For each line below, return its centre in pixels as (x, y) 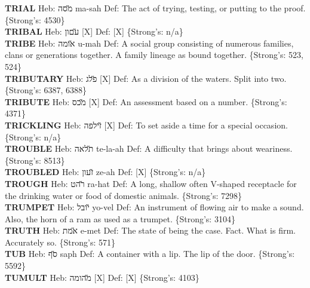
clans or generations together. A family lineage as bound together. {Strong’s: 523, (154, 55)
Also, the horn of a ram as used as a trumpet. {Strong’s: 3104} (120, 218)
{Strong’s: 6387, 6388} (46, 90)
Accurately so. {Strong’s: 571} (60, 242)
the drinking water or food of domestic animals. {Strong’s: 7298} (124, 195)
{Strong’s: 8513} (35, 160)
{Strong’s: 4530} (35, 19)
